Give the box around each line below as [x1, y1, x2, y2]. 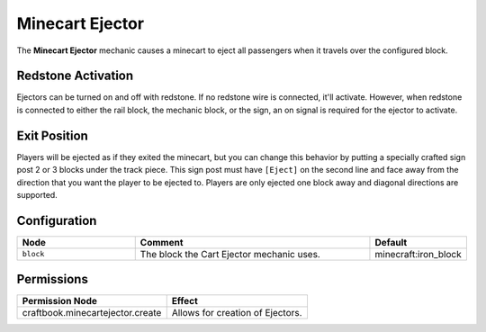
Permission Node [22, 295, 98, 308]
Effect [171, 295, 198, 308]
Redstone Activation [16, 68, 134, 84]
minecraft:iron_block [374, 247, 463, 260]
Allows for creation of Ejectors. [171, 307, 302, 319]
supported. [16, 189, 58, 200]
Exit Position [16, 128, 89, 143]
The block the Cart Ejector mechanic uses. [139, 247, 321, 260]
